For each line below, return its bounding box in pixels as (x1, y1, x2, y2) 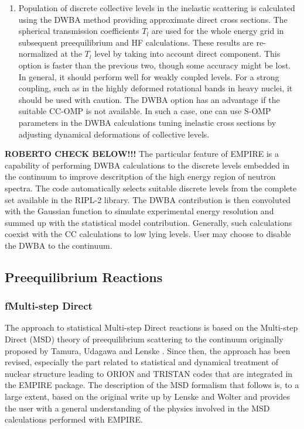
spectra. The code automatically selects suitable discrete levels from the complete (5, 181, 297, 194)
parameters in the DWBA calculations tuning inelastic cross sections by (18, 116, 276, 128)
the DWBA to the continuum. (5, 239, 112, 251)
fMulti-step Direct (5, 298, 93, 313)
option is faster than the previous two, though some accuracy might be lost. (18, 59, 291, 71)
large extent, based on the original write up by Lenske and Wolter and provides (5, 390, 290, 403)
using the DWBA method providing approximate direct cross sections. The (18, 13, 288, 25)
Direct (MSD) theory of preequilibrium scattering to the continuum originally (5, 333, 283, 345)
